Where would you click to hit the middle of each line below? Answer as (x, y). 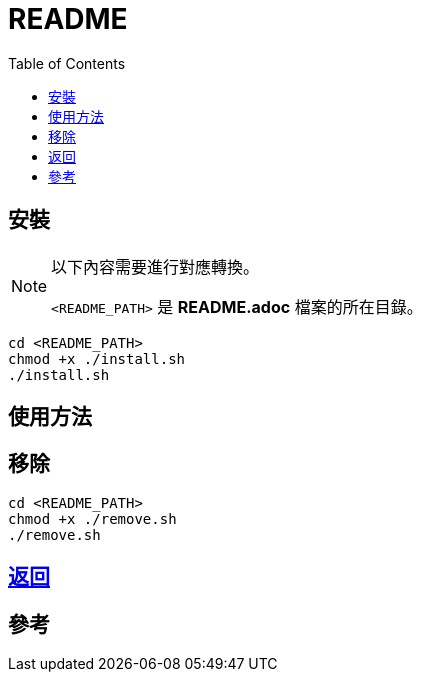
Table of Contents (67, 63)
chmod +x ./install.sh (97, 358)
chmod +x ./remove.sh (92, 518)
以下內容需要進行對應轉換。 (155, 266)
